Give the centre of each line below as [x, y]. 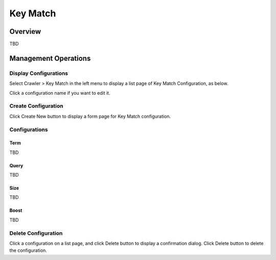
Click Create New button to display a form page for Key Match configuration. [90, 116]
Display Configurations [39, 73]
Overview [25, 31]
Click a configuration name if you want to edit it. [60, 93]
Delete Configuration [36, 233]
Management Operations [50, 58]
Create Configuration [36, 106]
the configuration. [28, 250]
